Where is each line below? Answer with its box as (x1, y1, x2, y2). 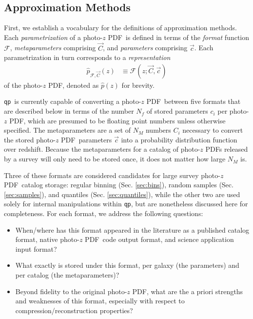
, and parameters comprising (103, 42, 188, 53)
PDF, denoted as (48, 80, 99, 90)
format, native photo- (15, 234, 79, 244)
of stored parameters (146, 106, 208, 116)
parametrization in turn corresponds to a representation (4, 52, 171, 62)
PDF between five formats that (146, 96, 241, 106)
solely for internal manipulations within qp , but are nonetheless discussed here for (4, 199, 248, 209)
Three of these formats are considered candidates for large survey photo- (4, 170, 220, 180)
